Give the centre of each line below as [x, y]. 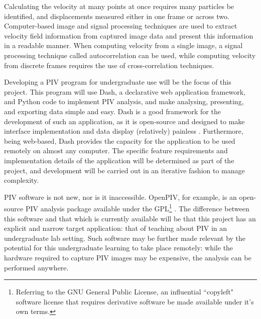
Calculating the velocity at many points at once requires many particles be [119, 6]
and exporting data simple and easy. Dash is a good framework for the [112, 111]
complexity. [22, 180]
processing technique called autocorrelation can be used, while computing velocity [130, 55]
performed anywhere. [36, 267]
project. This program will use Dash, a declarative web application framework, [125, 91]
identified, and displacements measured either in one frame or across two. [117, 16]
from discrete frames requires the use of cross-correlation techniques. [109, 65]
